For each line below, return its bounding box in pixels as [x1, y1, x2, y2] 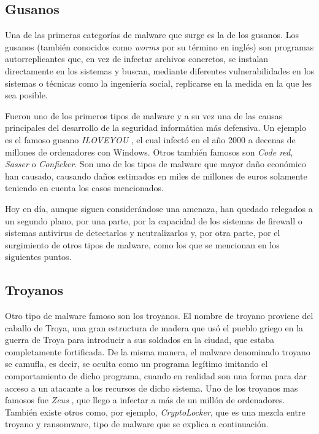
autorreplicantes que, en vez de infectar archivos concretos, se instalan [5, 52, 269, 65]
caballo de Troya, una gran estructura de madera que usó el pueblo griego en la [5, 321, 304, 334]
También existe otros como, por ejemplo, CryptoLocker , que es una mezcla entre [5, 405, 306, 418]
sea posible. [5, 89, 48, 101]
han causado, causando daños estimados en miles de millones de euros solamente [5, 169, 307, 182]
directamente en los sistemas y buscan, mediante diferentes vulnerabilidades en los [5, 64, 314, 77]
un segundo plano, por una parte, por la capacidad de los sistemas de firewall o [5, 214, 302, 227]
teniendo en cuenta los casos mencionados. [5, 181, 164, 194]
